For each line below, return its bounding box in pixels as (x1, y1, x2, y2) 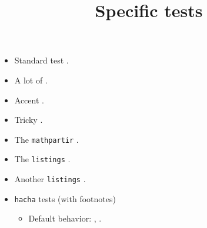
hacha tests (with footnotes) (14, 192, 116, 204)
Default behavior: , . (28, 212, 102, 224)
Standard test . (14, 54, 69, 66)
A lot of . (14, 73, 48, 86)
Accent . (14, 93, 44, 106)
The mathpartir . (14, 133, 79, 145)
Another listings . (14, 173, 86, 185)
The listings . (14, 153, 71, 165)
